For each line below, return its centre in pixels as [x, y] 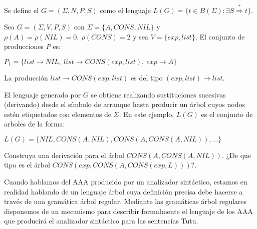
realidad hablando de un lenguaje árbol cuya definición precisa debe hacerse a [123, 191]
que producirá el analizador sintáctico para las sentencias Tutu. [101, 221]
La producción [26, 77]
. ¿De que [236, 155]
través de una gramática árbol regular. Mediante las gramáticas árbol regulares [125, 201]
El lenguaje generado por [43, 94]
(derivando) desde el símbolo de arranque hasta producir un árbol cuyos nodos [124, 104]
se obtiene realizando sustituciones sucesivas [158, 94]
